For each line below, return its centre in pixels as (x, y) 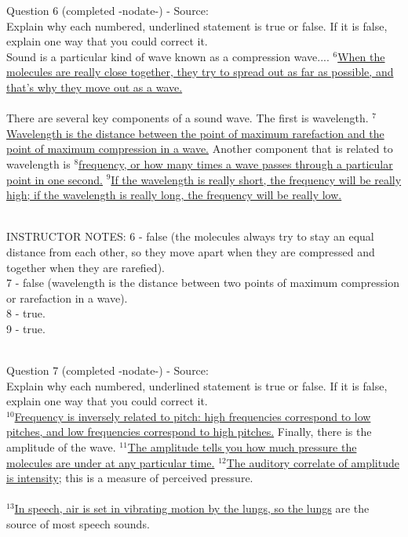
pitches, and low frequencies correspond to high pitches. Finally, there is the (189, 432)
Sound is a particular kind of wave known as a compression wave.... (168, 56)
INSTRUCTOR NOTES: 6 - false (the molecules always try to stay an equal (190, 236)
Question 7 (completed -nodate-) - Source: (107, 370)
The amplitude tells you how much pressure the (242, 447)
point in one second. (55, 179)
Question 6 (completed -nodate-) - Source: (107, 10)
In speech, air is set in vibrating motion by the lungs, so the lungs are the (192, 508)
